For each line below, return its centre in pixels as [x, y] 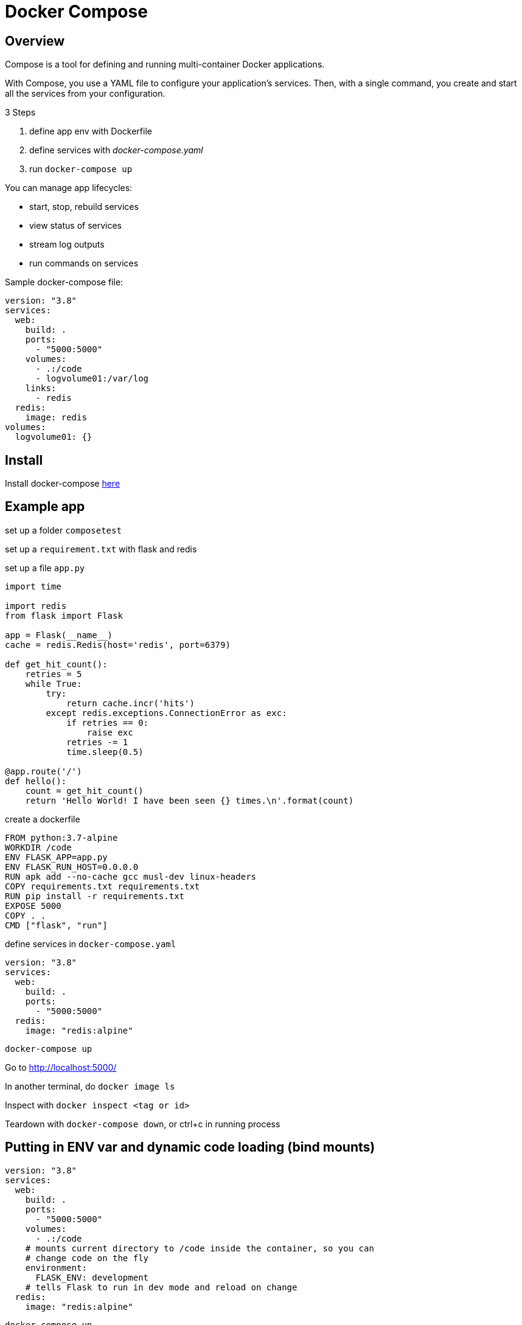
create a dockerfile [43, 819]
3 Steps [20, 113]
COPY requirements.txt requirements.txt [103, 886]
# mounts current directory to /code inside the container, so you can [200, 1248]
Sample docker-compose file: [64, 282]
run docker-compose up [81, 169]
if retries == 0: [108, 722]
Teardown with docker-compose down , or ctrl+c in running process [143, 1124]
